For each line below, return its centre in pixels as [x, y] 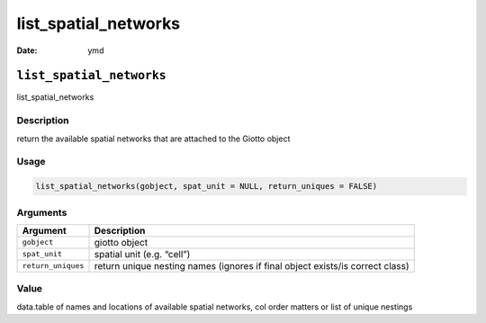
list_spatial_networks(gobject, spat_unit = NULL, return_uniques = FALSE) [207, 186]
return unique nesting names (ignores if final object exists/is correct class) [252, 265]
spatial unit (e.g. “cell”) [142, 254]
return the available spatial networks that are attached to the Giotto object [153, 139]
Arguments [42, 212]
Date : [27, 50]
